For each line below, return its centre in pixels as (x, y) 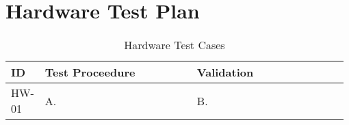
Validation (225, 72)
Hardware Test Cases (174, 45)
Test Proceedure (90, 72)
